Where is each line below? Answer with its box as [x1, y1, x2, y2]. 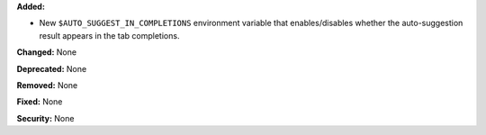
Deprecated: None [16, 63, 87, 74]
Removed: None [16, 79, 78, 90]
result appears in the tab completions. [39, 30, 180, 40]
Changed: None [16, 47, 76, 58]
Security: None [16, 112, 75, 123]
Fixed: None [16, 96, 63, 107]
